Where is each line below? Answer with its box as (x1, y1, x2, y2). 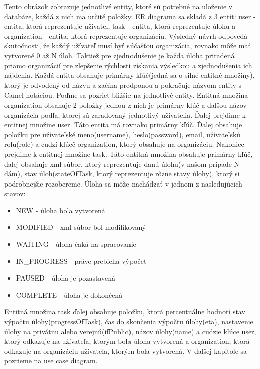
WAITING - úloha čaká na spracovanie (16, 239, 136, 249)
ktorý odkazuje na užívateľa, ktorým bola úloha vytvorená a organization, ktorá (4, 336, 250, 346)
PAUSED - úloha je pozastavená (16, 272, 116, 283)
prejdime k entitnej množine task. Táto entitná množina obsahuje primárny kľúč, (4, 148, 253, 159)
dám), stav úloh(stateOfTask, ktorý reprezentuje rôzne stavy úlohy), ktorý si (4, 168, 240, 179)
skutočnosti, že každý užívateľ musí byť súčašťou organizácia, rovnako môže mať (4, 40, 251, 51)
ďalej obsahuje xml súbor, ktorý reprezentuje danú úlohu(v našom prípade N (4, 158, 240, 169)
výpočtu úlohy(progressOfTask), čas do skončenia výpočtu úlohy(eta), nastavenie (4, 316, 253, 327)
